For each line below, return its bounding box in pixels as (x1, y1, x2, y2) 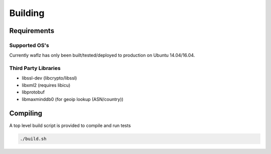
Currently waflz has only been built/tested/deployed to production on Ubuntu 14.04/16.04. (9, 52, 195, 58)
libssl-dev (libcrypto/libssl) (22, 75, 77, 81)
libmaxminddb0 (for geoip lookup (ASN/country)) (22, 96, 124, 102)
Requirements (9, 26, 55, 35)
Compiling (9, 109, 43, 117)
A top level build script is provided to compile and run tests (9, 122, 131, 128)
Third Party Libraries (9, 65, 61, 72)
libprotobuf (22, 89, 45, 95)
